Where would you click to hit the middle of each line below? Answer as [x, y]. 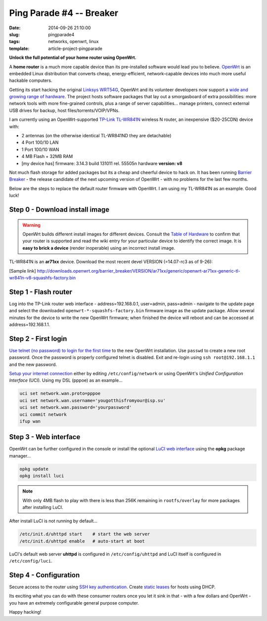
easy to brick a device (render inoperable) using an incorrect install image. [99, 248]
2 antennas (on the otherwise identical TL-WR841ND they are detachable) [96, 136]
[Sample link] [23, 271]
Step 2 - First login [38, 339]
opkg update [34, 469]
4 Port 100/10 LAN [40, 142]
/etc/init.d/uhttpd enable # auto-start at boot [82, 541]
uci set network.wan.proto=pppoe [60, 394]
